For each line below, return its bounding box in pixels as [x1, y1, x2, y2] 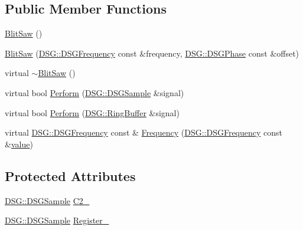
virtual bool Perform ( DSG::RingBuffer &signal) [5, 106, 180, 119]
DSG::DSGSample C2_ [5, 194, 90, 206]
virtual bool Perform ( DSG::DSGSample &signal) [5, 86, 184, 98]
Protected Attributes [5, 166, 136, 185]
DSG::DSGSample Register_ [5, 214, 109, 226]
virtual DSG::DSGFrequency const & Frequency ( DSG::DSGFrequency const [5, 126, 283, 139]
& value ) [5, 137, 33, 150]
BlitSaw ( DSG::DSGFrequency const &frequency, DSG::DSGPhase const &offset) [5, 47, 299, 59]
